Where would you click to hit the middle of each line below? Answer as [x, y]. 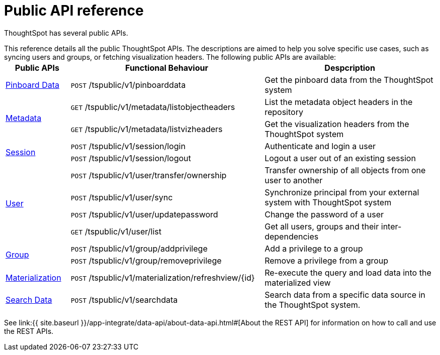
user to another [294, 180]
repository [284, 112]
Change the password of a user [324, 214]
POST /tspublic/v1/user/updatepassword [144, 214]
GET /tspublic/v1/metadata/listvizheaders [147, 129]
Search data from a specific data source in [345, 294]
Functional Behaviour [167, 68]
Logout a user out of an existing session [340, 158]
